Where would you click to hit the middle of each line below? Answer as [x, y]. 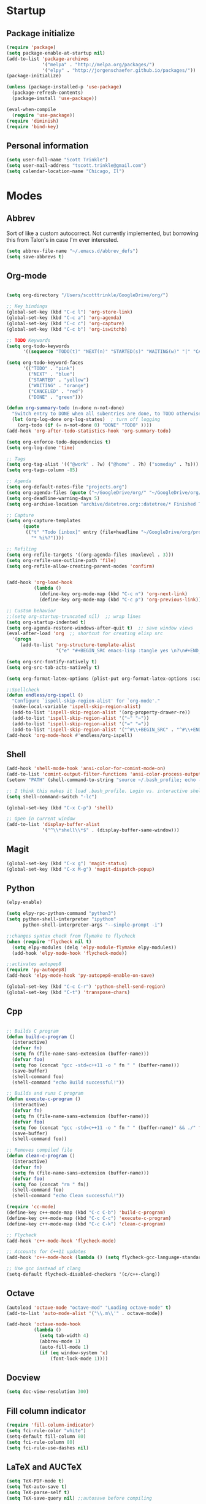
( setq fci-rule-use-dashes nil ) [48, 1448]
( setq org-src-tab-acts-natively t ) [53, 667]
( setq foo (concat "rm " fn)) [50, 1184]
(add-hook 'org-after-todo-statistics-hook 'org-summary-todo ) [89, 431]
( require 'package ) [31, 47]
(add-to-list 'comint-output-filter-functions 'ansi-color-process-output [104, 774]
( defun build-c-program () [41, 1037]
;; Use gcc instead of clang [44, 1269]
